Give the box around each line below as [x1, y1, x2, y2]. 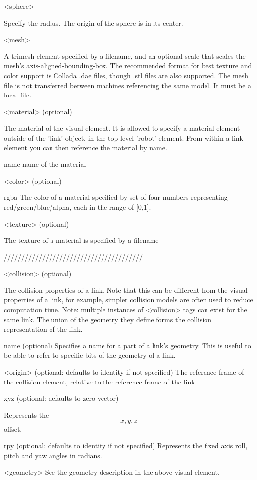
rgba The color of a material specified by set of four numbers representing [4, 192, 228, 202]
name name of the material [4, 159, 86, 169]
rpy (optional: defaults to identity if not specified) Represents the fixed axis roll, [4, 440, 248, 450]
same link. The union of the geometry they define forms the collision [4, 314, 212, 324]
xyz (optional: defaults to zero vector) [4, 393, 119, 403]
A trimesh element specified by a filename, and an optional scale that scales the [4, 50, 246, 61]
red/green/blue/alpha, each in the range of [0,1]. [4, 201, 151, 212]
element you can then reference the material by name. [4, 142, 167, 152]
